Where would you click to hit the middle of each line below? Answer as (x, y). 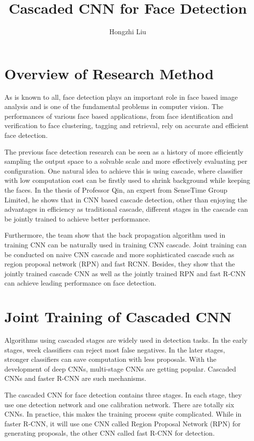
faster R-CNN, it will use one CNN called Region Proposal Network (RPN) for (123, 423)
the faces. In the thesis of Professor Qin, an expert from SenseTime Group (116, 190)
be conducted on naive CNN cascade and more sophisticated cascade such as (119, 254)
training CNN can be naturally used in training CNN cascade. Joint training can (126, 244)
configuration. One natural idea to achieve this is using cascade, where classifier (124, 170)
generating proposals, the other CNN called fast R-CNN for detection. (110, 433)
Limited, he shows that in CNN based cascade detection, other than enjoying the (126, 199)
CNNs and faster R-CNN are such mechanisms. (75, 378)
